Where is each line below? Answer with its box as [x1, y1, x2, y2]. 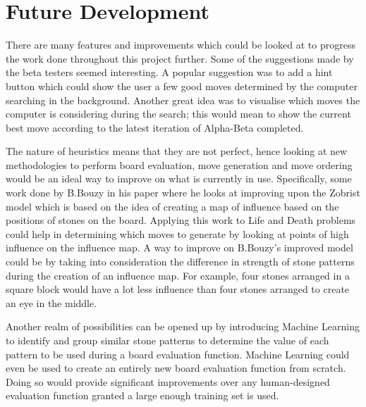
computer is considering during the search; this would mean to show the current [6, 106, 351, 121]
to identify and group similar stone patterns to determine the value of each [6, 333, 329, 347]
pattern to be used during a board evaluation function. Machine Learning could [6, 346, 350, 361]
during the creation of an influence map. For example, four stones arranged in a [6, 268, 350, 282]
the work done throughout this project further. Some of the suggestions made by [6, 51, 354, 65]
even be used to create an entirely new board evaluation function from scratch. [6, 361, 346, 375]
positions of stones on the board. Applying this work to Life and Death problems [6, 213, 356, 227]
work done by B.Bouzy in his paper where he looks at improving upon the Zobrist [6, 185, 360, 200]
